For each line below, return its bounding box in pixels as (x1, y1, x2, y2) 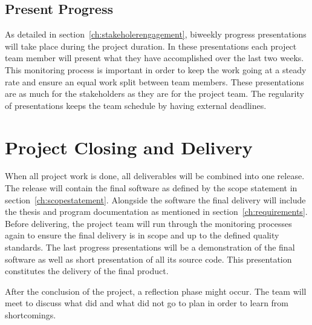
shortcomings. (5, 309, 56, 321)
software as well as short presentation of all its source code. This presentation (5, 252, 292, 265)
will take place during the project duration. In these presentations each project (5, 39, 297, 52)
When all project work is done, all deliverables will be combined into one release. (5, 169, 305, 182)
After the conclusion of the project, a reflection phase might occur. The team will (5, 284, 307, 297)
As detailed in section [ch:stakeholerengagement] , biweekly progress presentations (5, 28, 307, 41)
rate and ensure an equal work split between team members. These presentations (5, 75, 304, 88)
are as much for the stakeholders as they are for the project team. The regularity (5, 87, 304, 100)
